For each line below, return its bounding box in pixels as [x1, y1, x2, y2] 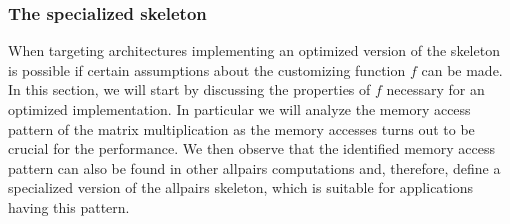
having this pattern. [8, 196, 130, 217]
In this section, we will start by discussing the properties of [8, 79, 371, 100]
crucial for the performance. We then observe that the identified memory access [8, 138, 495, 159]
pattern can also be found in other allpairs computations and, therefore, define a [8, 157, 501, 178]
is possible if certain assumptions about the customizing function [8, 59, 406, 80]
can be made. [421, 59, 503, 80]
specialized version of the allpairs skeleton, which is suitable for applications [8, 177, 473, 198]
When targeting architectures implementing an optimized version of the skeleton [8, 40, 500, 61]
